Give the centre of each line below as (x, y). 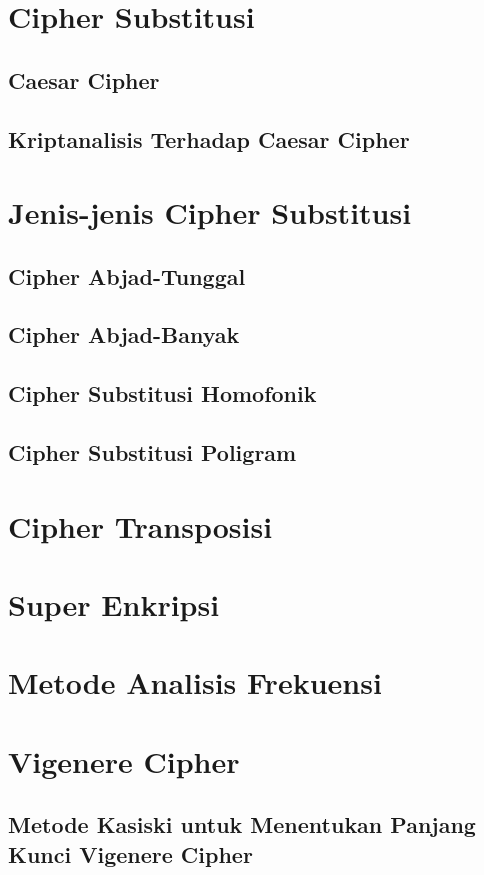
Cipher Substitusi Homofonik (162, 393)
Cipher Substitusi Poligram (152, 452)
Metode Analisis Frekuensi (195, 682)
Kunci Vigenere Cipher (130, 853)
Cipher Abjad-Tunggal (127, 275)
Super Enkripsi (114, 604)
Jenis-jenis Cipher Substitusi (210, 212)
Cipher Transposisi (140, 525)
